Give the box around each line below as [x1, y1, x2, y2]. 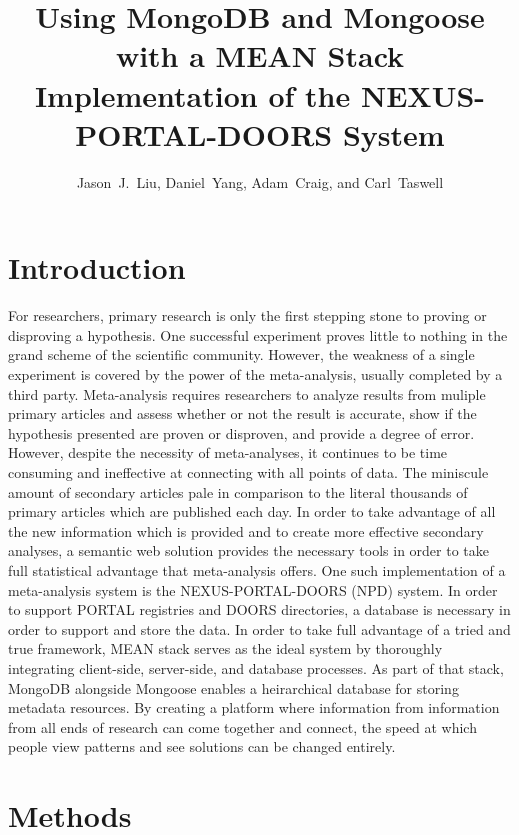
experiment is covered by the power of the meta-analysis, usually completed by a [8, 364, 503, 384]
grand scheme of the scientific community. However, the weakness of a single [8, 344, 475, 365]
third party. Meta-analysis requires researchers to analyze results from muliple [8, 383, 486, 404]
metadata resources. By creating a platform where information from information [8, 697, 500, 718]
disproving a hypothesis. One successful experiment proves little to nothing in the [8, 324, 508, 345]
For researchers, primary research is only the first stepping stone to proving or [8, 305, 487, 326]
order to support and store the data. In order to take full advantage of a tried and [8, 618, 511, 639]
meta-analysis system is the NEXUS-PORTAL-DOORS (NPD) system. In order [8, 579, 498, 600]
